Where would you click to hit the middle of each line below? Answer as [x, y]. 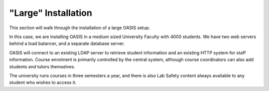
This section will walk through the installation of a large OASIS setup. [80, 28]
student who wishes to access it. [43, 83]
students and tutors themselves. [42, 66]
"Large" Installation [51, 13]
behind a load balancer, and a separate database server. [67, 44]
